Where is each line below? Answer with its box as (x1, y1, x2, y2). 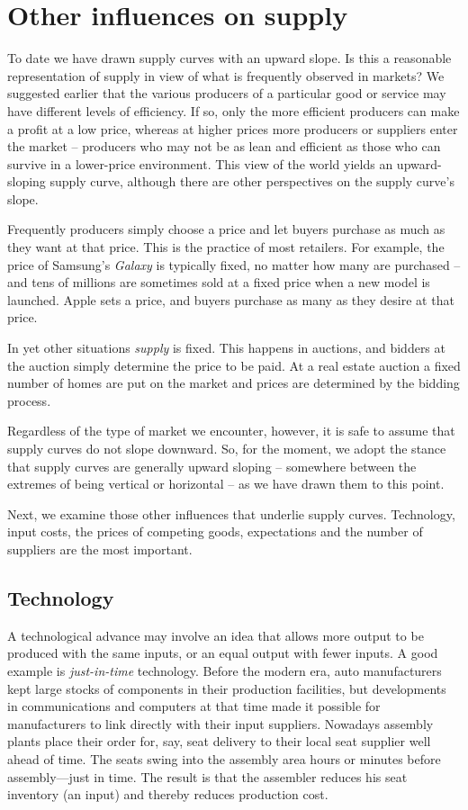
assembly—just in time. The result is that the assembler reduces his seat (7, 767, 408, 786)
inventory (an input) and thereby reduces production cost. (7, 785, 328, 804)
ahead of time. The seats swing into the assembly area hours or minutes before (7, 749, 441, 768)
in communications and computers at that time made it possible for (7, 697, 381, 715)
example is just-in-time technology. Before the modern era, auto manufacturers (7, 661, 442, 679)
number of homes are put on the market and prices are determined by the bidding (7, 373, 460, 392)
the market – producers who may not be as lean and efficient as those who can (7, 137, 441, 156)
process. (7, 391, 51, 409)
